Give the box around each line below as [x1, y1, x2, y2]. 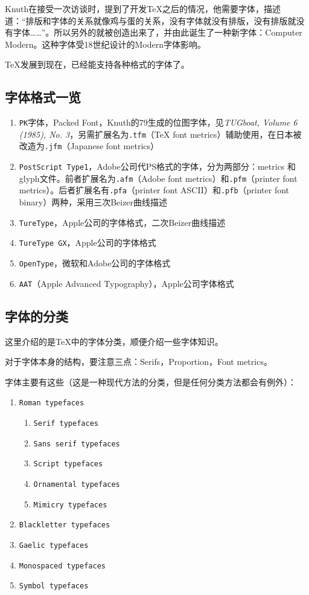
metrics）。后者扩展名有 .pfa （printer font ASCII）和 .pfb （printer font [19, 184, 290, 196]
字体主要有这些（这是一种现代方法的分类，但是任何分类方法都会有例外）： [5, 375, 296, 388]
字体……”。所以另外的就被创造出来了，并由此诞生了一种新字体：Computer [13, 26, 302, 39]
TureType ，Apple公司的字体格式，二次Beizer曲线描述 [19, 216, 226, 228]
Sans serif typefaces [33, 439, 120, 448]
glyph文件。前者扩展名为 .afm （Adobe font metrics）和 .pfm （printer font [19, 172, 298, 184]
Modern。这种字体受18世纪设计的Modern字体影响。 [5, 37, 206, 50]
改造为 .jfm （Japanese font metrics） [19, 140, 159, 152]
